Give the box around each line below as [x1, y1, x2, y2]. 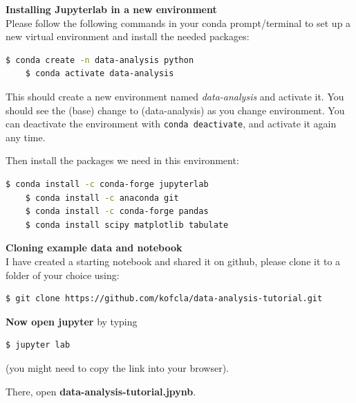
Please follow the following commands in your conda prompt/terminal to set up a [6, 15, 351, 30]
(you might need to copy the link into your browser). [6, 360, 229, 375]
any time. [6, 129, 46, 144]
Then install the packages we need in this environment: [6, 153, 239, 168]
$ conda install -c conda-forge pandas [25, 206, 209, 217]
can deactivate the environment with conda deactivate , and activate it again [6, 116, 337, 131]
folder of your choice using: [6, 267, 120, 282]
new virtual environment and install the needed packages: [6, 29, 250, 44]
